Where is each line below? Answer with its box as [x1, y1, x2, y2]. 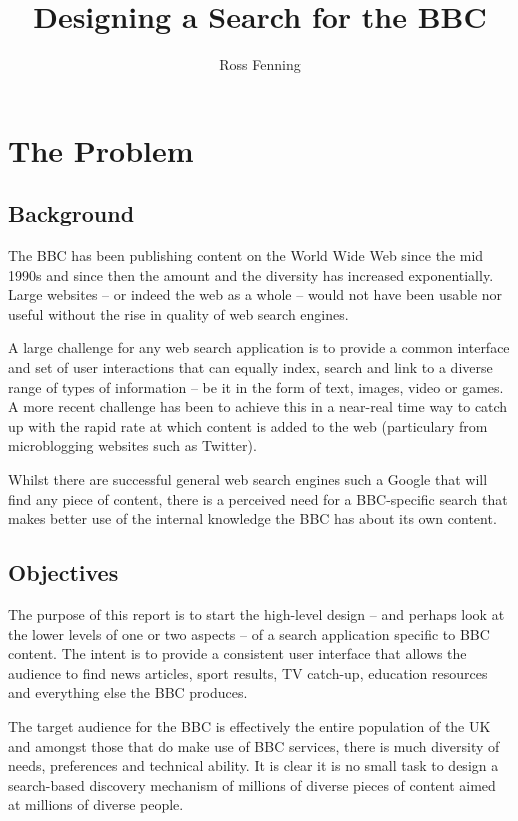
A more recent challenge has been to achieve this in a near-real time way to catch [8, 396, 508, 417]
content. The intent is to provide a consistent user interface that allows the [8, 643, 467, 664]
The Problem [8, 129, 194, 170]
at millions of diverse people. [8, 794, 184, 815]
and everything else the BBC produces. [8, 682, 248, 703]
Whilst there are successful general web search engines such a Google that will [8, 469, 488, 490]
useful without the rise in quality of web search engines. [8, 303, 349, 324]
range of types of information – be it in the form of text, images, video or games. [8, 376, 504, 397]
